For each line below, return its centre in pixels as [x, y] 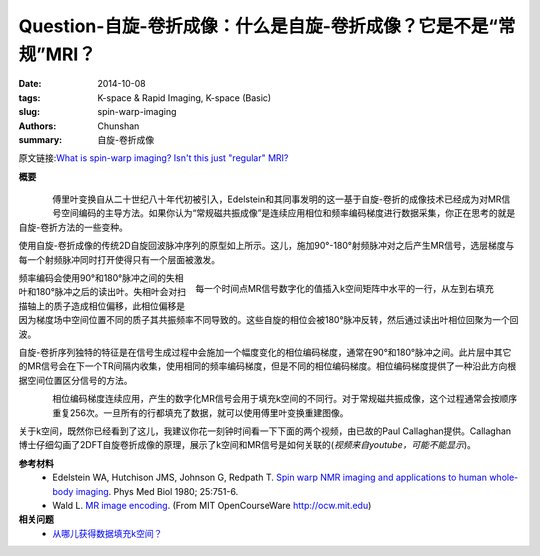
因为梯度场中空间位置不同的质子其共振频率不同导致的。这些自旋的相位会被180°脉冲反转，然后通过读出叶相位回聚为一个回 [268, 320]
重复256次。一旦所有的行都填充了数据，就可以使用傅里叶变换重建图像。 [200, 412]
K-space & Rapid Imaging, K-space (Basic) [184, 97]
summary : [40, 139]
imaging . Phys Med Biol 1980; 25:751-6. [157, 491]
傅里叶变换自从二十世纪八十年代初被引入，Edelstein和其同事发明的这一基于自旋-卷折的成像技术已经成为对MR [277, 199]
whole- [503, 477]
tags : [29, 97]
